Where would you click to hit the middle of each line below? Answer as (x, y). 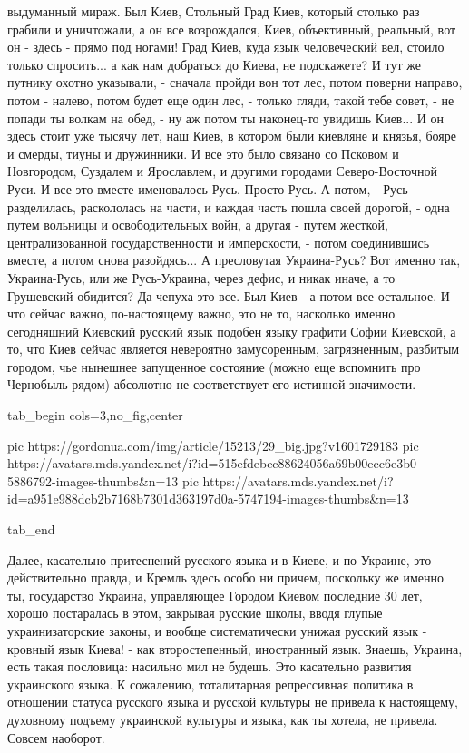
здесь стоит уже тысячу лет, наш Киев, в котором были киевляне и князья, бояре (232, 136)
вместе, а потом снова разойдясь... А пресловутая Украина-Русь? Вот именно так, (234, 260)
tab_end (31, 529)
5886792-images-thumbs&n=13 (93, 480)
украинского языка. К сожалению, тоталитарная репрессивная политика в (210, 684)
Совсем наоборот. (56, 737)
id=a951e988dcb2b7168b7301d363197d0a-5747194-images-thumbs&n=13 (208, 499)
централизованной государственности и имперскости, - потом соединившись (219, 242)
